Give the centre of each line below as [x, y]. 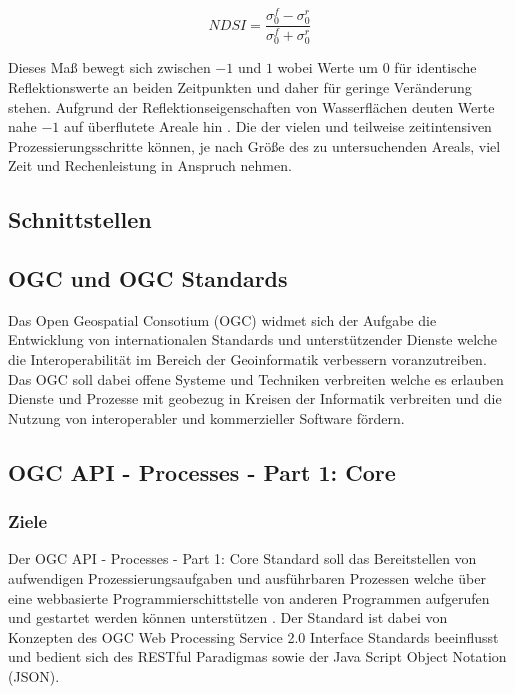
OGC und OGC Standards [148, 278]
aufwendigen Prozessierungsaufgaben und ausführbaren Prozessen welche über [247, 578]
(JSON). [34, 676]
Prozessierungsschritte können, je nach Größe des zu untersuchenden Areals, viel [254, 145]
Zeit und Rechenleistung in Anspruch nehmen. [150, 165]
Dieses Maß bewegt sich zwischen [109, 67]
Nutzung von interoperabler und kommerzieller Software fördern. [206, 417]
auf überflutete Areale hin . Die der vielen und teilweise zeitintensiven [278, 126]
